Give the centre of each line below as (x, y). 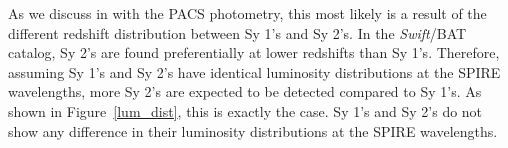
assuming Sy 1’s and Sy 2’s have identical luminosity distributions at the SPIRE (254, 71)
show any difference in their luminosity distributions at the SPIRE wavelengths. (253, 130)
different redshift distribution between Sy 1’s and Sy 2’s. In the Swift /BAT (237, 32)
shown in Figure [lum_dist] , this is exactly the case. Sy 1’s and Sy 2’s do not (245, 110)
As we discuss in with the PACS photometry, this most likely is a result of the (247, 13)
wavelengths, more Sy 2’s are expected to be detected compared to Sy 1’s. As (245, 91)
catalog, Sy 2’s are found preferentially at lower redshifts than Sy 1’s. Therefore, (254, 52)
